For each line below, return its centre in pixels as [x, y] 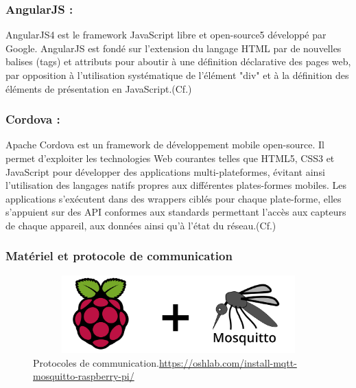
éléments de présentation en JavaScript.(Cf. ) [99, 88]
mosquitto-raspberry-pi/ [84, 376]
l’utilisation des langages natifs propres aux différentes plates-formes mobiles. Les [176, 185]
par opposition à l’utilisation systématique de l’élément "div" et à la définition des [177, 75]
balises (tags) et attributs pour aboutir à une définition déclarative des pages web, [178, 61]
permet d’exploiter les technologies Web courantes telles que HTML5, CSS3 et [170, 158]
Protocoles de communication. [96, 362]
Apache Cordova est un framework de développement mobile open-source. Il [165, 145]
